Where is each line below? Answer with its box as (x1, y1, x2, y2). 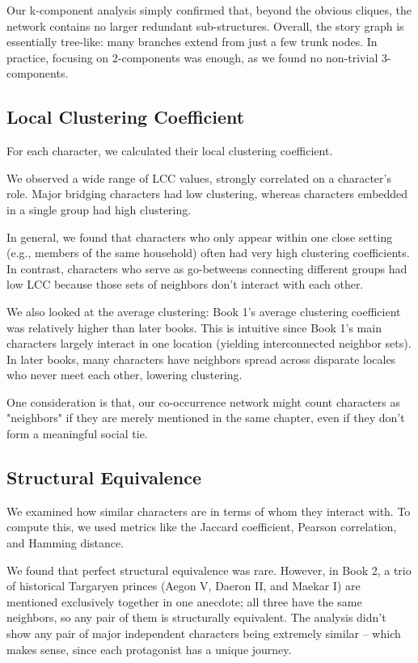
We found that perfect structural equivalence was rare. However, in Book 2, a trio (6, 561, 412, 578)
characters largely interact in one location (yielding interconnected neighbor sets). (6, 335, 412, 352)
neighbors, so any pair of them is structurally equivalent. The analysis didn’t (6, 609, 386, 626)
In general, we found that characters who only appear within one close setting (6, 228, 393, 245)
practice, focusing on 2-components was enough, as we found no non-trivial (6, 49, 378, 65)
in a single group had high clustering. (6, 201, 192, 217)
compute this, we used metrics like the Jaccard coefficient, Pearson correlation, (6, 518, 397, 535)
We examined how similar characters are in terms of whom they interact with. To (6, 502, 411, 519)
